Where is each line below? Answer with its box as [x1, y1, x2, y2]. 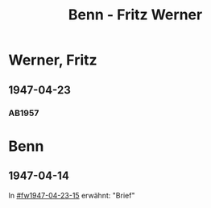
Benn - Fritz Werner [68, 6, 203, 24]
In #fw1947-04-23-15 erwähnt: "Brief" [8, 190, 135, 200]
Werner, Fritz [8, 51, 98, 69]
